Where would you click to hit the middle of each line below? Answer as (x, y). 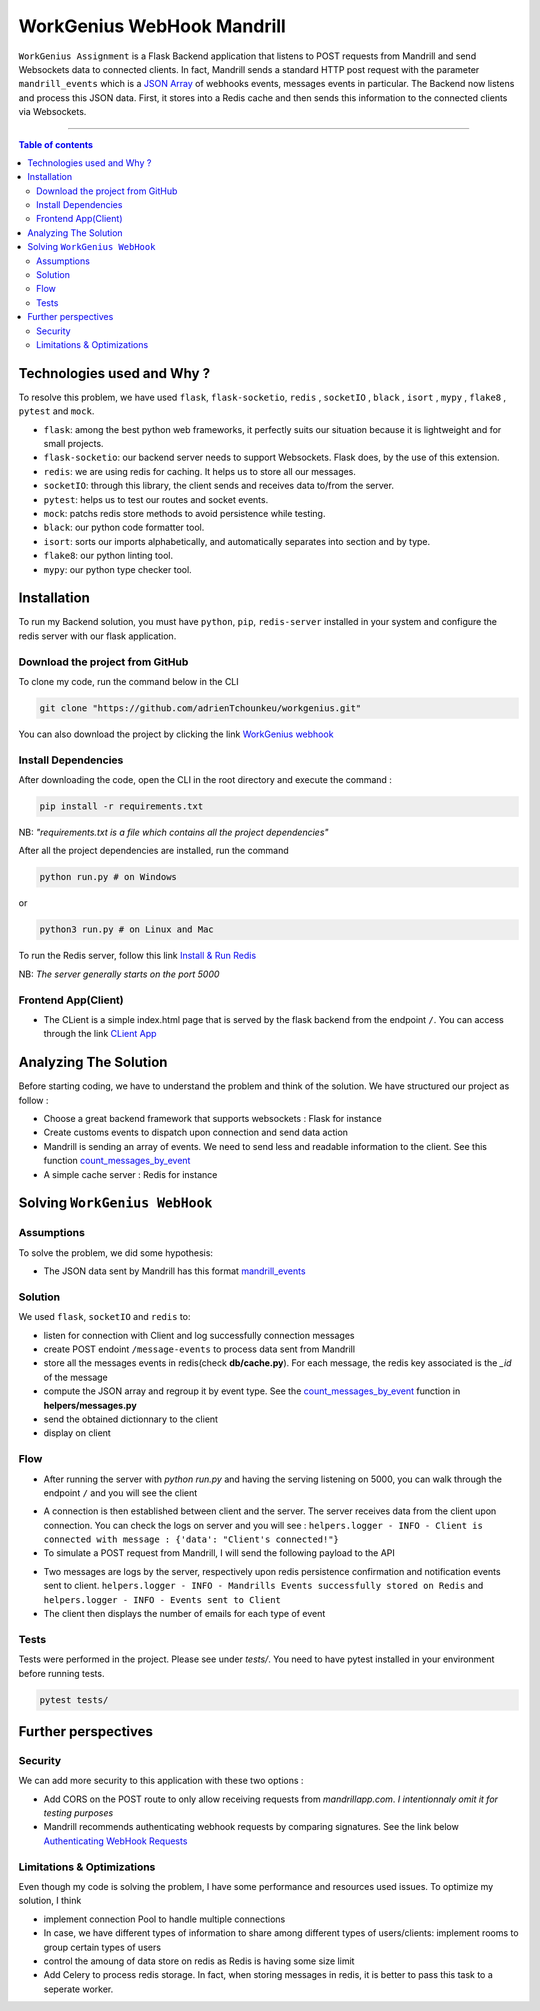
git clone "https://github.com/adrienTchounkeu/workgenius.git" (200, 708)
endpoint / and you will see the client (120, 1492)
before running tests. (61, 1673)
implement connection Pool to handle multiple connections (164, 1919)
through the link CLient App (100, 1034)
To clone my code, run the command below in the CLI (128, 681)
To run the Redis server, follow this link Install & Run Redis (137, 956)
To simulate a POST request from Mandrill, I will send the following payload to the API (219, 1553)
